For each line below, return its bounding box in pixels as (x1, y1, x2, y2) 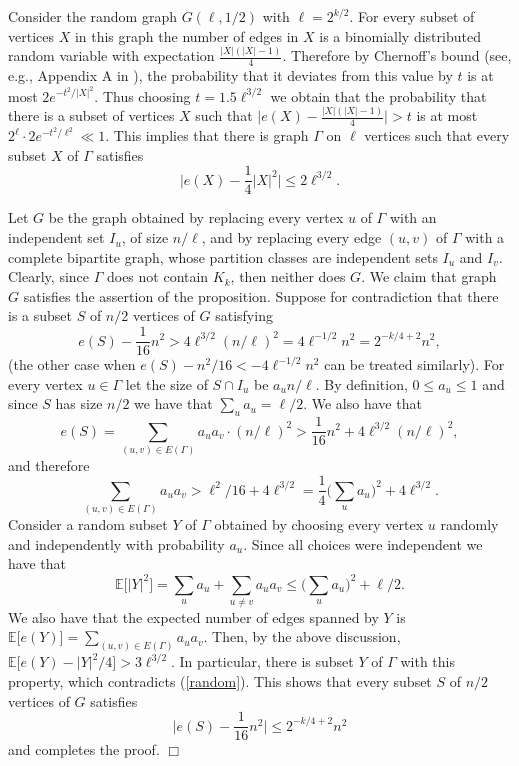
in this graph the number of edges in (74, 25, 299, 46)
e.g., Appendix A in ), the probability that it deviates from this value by (8, 65, 453, 86)
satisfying (215, 305, 273, 326)
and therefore (8, 454, 90, 475)
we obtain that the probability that (270, 85, 487, 106)
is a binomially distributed (319, 25, 481, 46)
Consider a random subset (8, 514, 168, 535)
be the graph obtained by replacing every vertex (48, 207, 344, 228)
